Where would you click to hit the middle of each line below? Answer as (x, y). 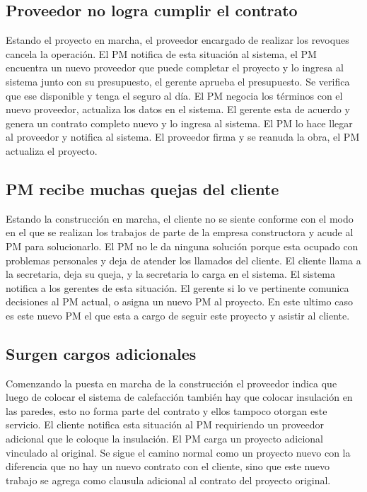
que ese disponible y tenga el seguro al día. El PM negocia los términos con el (174, 95)
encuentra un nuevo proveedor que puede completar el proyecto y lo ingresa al (175, 68)
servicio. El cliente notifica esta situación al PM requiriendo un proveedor (165, 424)
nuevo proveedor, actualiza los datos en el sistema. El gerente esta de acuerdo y (178, 109)
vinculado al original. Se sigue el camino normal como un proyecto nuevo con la (178, 452)
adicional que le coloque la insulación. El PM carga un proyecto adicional (164, 439)
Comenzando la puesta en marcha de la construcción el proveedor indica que (171, 383)
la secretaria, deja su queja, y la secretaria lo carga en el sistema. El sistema (170, 274)
